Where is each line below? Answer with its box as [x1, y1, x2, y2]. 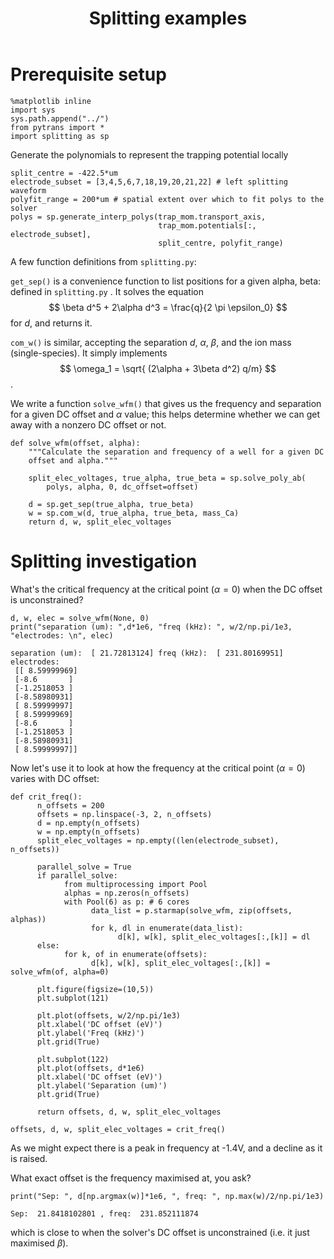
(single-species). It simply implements [10, 347, 168, 359]
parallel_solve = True [36, 862, 132, 872]
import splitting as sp [10, 131, 110, 141]
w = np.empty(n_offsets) [36, 827, 141, 837]
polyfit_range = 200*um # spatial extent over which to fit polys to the [10, 194, 325, 204]
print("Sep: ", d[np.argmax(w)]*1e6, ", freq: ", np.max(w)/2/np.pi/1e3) [10, 1191, 325, 1201]
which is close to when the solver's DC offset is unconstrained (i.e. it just [10, 1226, 310, 1238]
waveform [10, 185, 47, 196]
